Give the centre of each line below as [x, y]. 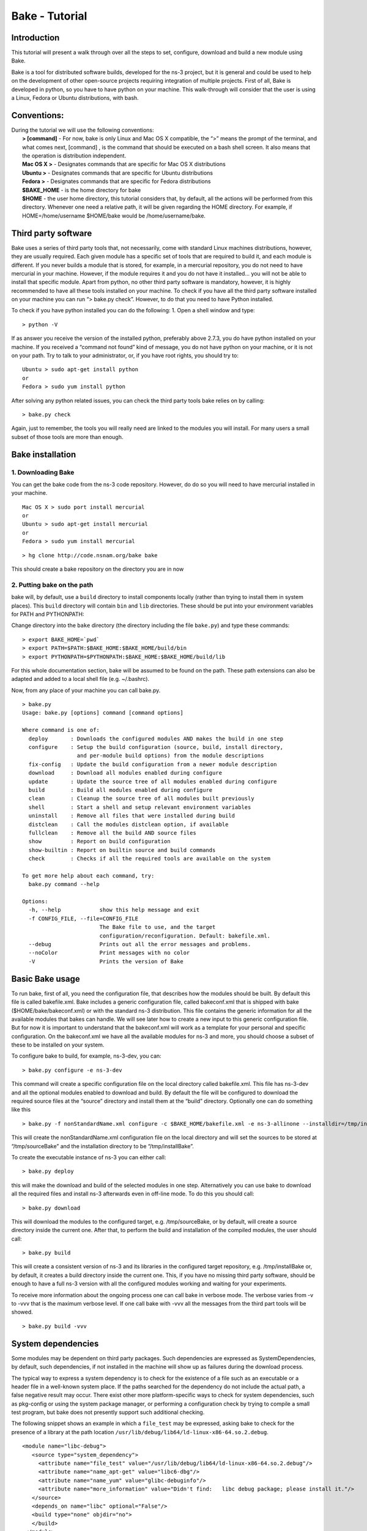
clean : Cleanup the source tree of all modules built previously [141, 799]
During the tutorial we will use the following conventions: [83, 130]
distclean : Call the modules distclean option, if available [128, 824]
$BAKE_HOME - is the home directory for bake [82, 190]
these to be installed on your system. [58, 1045]
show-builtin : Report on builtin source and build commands [122, 850]
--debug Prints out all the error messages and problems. [140, 944]
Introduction [35, 38]
